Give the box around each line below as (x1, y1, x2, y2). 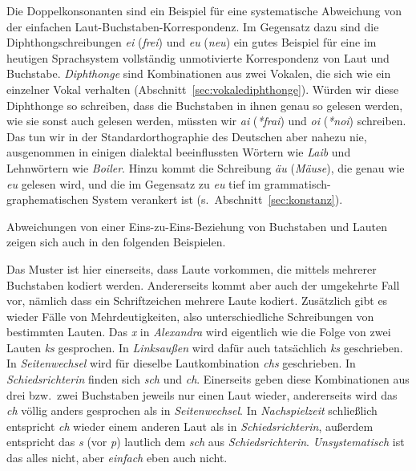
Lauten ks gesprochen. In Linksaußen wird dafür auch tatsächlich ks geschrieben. (6, 339, 403, 355)
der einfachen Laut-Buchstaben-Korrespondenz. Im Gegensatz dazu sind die (6, 18, 379, 35)
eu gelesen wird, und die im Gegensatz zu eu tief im (6, 175, 261, 192)
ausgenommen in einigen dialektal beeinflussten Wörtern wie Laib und (6, 144, 351, 160)
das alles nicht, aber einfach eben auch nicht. (6, 449, 228, 466)
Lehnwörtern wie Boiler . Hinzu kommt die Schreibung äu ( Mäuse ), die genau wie (6, 159, 405, 176)
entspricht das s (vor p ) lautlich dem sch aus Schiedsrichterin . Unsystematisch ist (6, 433, 405, 450)
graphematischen (6, 191, 89, 208)
